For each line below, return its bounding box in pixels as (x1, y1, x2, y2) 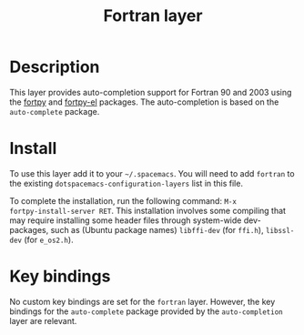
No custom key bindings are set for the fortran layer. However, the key (9, 296, 276, 307)
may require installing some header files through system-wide (9, 215, 242, 226)
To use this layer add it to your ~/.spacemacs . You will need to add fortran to (9, 167, 295, 178)
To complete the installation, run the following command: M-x (9, 195, 237, 206)
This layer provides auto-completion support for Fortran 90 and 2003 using (9, 86, 292, 97)
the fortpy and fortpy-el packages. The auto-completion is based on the (9, 96, 279, 107)
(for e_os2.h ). (24, 234, 75, 245)
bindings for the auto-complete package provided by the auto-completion (9, 306, 284, 317)
